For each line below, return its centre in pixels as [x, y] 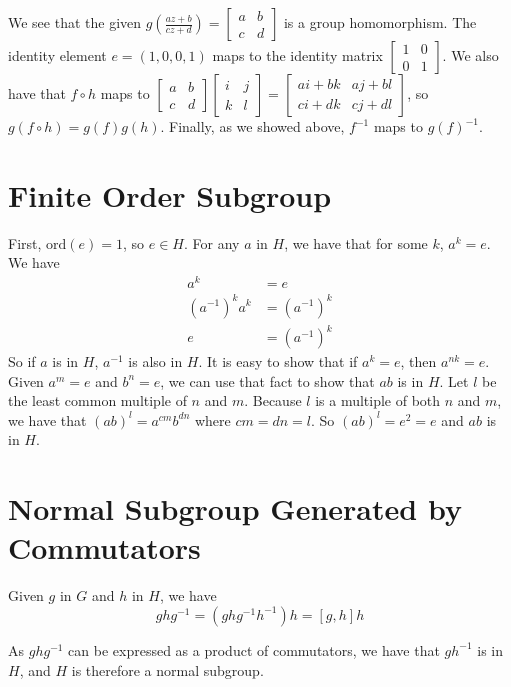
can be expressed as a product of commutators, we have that [254, 649]
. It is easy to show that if [278, 361]
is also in [155, 361]
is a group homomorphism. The [380, 22]
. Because [273, 400]
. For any [212, 242]
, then [418, 361]
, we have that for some [356, 242]
